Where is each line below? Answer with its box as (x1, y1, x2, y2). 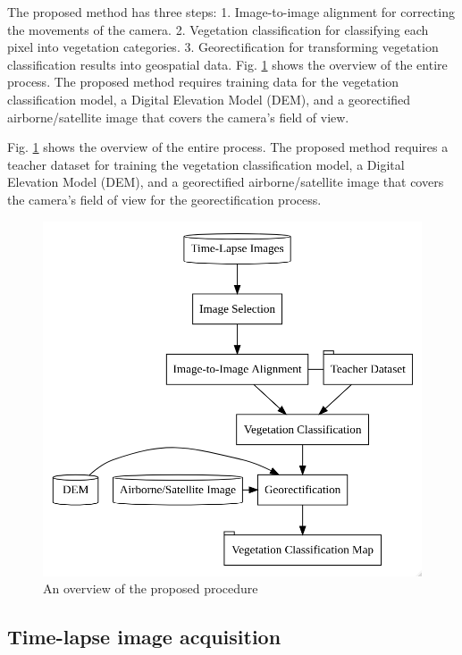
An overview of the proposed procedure (43, 579, 258, 598)
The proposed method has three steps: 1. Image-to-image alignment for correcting (7, 3, 455, 21)
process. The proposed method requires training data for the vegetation (7, 72, 399, 91)
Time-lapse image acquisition (7, 623, 281, 651)
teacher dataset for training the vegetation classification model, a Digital (7, 155, 405, 173)
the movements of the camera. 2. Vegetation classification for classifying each (7, 20, 429, 38)
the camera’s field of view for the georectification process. (7, 189, 322, 208)
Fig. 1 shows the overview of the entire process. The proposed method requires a (7, 138, 449, 156)
